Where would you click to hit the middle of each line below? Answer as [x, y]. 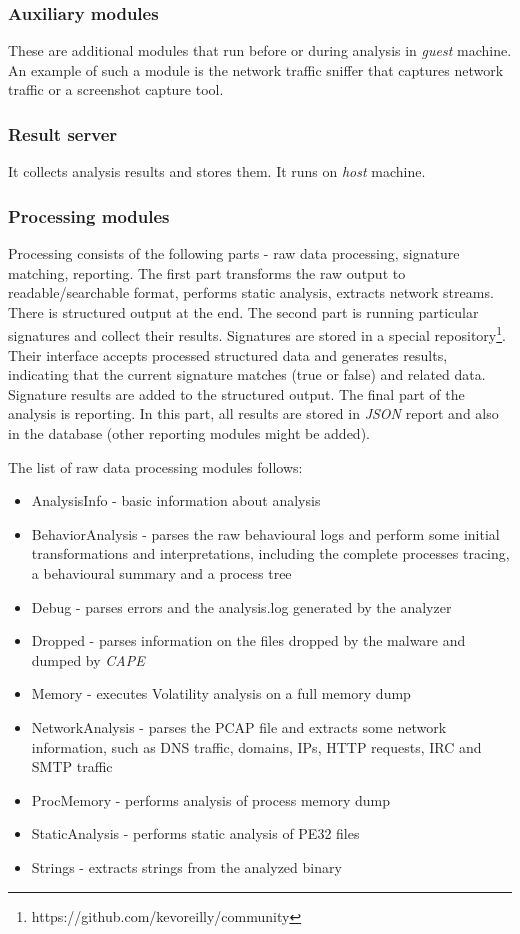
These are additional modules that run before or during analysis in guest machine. [260, 50]
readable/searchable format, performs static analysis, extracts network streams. [251, 292]
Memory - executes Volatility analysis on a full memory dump [221, 693]
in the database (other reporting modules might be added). [189, 433]
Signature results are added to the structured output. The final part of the [236, 393]
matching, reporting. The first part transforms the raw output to [207, 272]
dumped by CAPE [88, 659]
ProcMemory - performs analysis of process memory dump [210, 799]
